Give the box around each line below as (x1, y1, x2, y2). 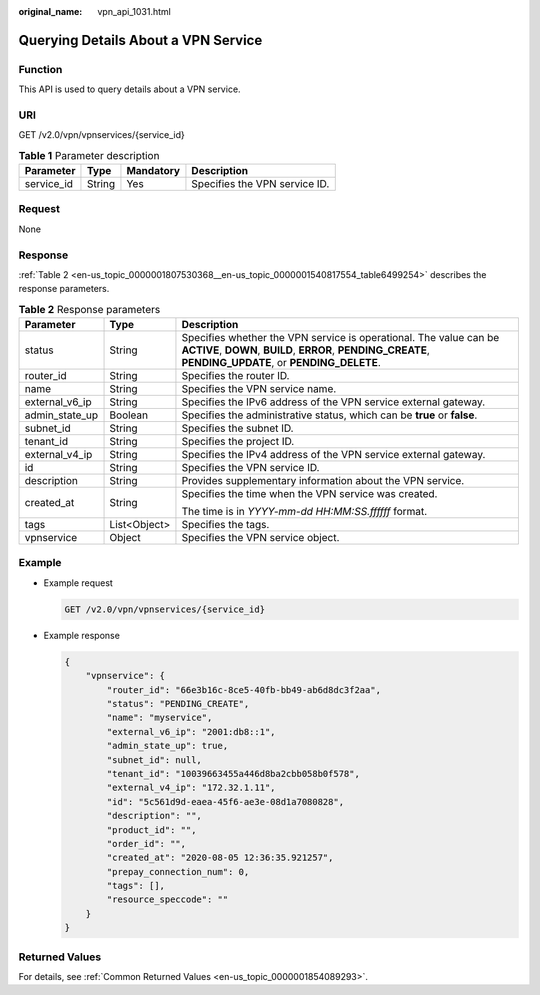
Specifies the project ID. (181, 435, 295, 449)
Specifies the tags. (181, 518, 270, 532)
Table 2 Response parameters (18, 302, 161, 316)
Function (18, 62, 63, 76)
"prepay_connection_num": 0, (106, 866, 250, 877)
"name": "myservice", (106, 712, 213, 724)
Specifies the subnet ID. (181, 421, 294, 435)
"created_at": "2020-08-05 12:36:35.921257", (106, 852, 334, 864)
